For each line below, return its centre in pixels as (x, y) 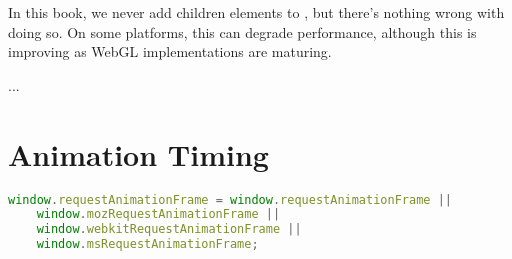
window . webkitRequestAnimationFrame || (169, 229)
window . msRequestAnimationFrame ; (147, 244)
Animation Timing (138, 153)
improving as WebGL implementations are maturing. (170, 51)
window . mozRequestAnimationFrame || (158, 214)
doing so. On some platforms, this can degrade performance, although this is (242, 31)
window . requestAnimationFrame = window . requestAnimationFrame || (230, 199)
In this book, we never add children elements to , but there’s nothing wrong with (256, 12)
